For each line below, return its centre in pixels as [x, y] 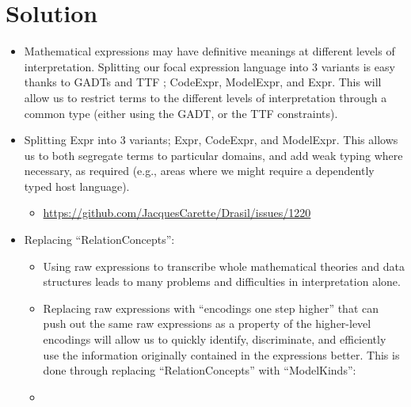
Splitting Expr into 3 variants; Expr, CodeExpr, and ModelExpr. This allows [211, 140]
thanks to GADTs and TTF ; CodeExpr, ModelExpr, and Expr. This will [203, 82]
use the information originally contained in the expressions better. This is [221, 354]
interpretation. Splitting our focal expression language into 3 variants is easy [209, 66]
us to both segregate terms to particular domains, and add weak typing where [213, 155]
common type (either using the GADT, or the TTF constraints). [181, 113]
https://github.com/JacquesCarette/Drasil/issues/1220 [177, 213]
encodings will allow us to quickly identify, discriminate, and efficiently [215, 339]
